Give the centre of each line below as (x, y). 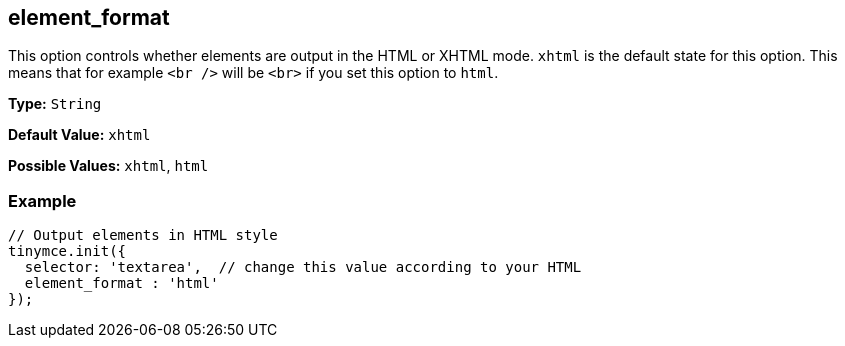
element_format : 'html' (121, 283)
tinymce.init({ (67, 251)
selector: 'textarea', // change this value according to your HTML (303, 267)
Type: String (55, 104)
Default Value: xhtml (79, 135)
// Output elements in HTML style (143, 235)
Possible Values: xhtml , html (108, 166)
